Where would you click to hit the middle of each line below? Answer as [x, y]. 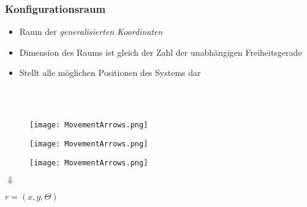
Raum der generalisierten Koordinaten [91, 32]
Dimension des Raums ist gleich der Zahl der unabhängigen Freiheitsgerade [161, 52]
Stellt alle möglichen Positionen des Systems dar [110, 73]
